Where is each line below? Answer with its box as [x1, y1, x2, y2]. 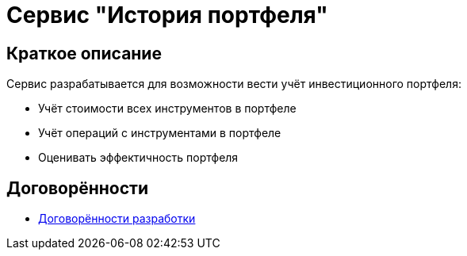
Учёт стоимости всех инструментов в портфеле [38, 101, 297, 116]
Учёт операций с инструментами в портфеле [38, 126, 281, 140]
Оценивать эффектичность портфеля [38, 151, 239, 165]
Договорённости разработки [38, 212, 196, 226]
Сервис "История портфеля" [6, 2, 328, 29]
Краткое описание [6, 43, 162, 63]
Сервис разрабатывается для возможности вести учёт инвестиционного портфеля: [6, 77, 461, 91]
